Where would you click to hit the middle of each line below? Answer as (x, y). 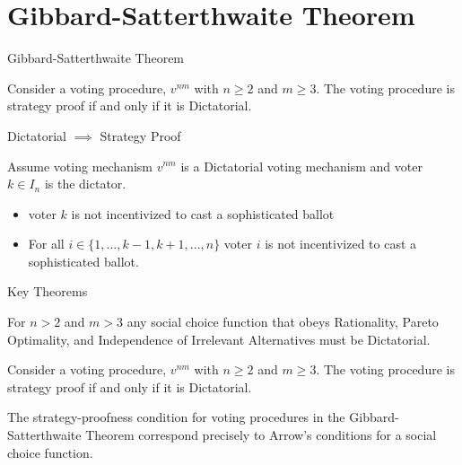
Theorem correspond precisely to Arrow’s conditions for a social (261, 435)
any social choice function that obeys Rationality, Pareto (283, 322)
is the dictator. (85, 184)
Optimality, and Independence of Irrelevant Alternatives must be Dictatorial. (219, 339)
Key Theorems (48, 291)
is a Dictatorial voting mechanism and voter (301, 166)
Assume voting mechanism (80, 166)
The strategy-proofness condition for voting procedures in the (176, 417)
